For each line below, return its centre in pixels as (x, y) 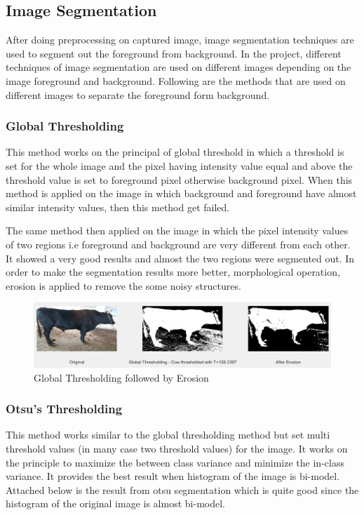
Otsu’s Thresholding (64, 409)
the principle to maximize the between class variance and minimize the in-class (175, 462)
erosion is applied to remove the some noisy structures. (123, 285)
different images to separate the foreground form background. (138, 94)
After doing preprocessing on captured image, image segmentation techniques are (180, 40)
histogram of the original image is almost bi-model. (115, 503)
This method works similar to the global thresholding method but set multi (168, 435)
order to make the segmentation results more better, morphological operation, (173, 272)
